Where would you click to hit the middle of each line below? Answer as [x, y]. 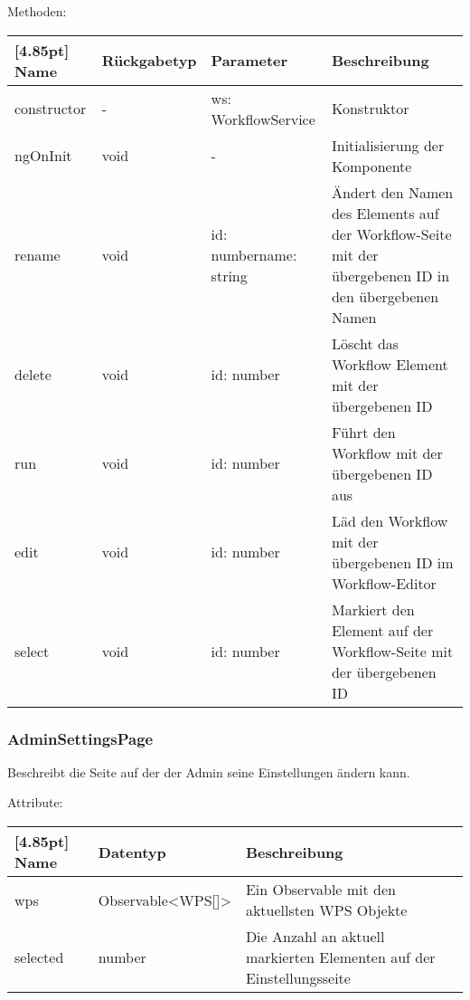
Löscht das [365, 343]
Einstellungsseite [298, 978]
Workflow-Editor [384, 583]
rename [38, 254]
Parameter [249, 61]
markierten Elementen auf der [340, 957]
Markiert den [373, 609]
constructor [51, 109]
